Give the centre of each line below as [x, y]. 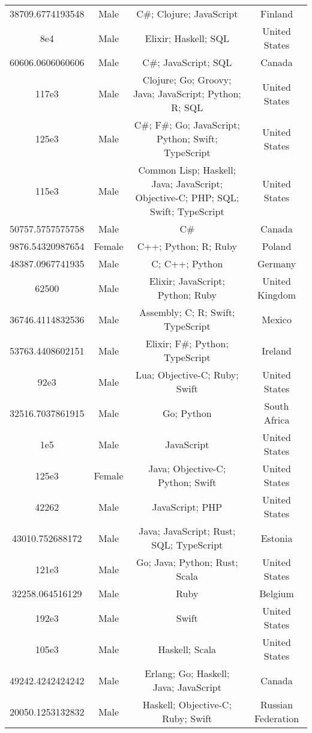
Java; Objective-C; [187, 468]
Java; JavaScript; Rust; [187, 531]
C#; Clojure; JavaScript [187, 14]
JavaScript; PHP [187, 506]
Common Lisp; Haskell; [187, 170]
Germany [277, 263]
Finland [277, 14]
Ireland [277, 350]
